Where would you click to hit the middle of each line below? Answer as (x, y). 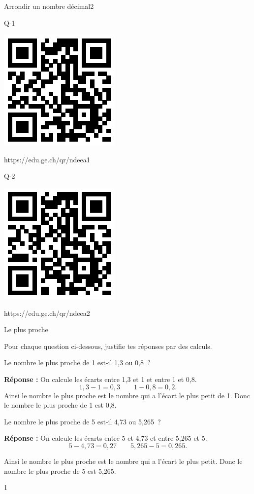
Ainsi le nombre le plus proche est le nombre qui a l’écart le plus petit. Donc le (123, 461)
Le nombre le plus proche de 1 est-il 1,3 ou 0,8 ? (77, 362)
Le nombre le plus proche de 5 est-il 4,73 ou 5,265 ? (82, 421)
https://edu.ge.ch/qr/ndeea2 (47, 313)
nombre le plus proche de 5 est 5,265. (60, 471)
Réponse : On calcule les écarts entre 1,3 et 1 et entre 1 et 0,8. (100, 379)
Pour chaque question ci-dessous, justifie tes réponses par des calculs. (108, 346)
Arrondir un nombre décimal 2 (49, 6)
